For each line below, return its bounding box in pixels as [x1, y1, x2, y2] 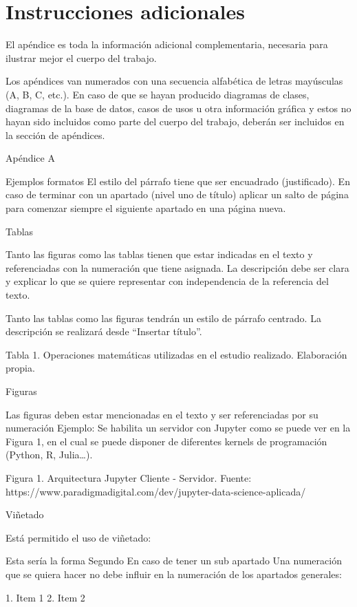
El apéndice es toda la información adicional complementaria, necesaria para [6, 37, 328, 52]
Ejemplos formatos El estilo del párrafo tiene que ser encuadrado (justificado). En [6, 173, 350, 188]
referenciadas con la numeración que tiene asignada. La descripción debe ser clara [6, 260, 349, 275]
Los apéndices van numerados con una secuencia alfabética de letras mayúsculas [6, 74, 343, 88]
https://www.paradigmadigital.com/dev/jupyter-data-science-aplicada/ [6, 484, 306, 498]
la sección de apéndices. [6, 127, 105, 142]
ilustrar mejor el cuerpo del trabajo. [6, 50, 157, 65]
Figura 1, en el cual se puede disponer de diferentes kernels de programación [6, 434, 327, 448]
